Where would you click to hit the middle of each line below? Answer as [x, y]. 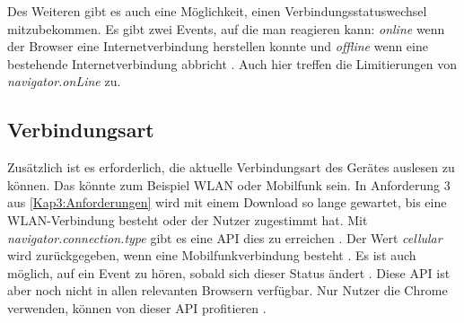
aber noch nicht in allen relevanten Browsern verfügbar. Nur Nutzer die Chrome [228, 290]
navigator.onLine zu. [64, 81]
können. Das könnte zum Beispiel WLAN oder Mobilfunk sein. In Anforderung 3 [229, 184]
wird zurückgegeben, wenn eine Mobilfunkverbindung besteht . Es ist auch [212, 255]
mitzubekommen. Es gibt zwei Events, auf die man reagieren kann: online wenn [226, 28]
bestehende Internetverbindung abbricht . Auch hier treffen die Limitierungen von [232, 63]
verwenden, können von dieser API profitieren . [137, 307]
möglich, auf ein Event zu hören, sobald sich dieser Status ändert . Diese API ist [229, 272]
